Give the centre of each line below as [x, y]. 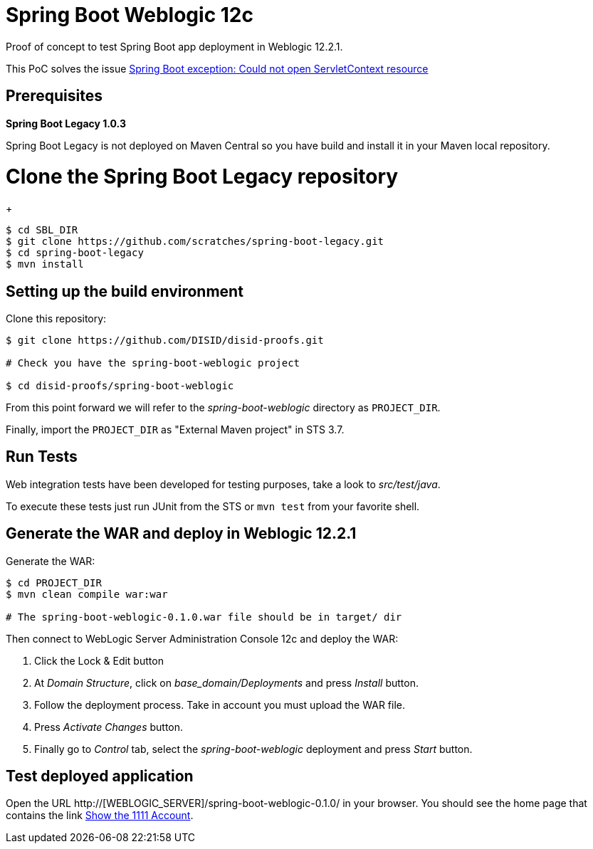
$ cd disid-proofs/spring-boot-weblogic [120, 385]
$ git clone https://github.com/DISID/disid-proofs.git [165, 340]
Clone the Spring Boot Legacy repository [202, 177]
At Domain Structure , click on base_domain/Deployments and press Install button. [226, 682]
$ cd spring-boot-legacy [75, 253]
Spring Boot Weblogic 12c [130, 15]
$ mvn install [45, 264]
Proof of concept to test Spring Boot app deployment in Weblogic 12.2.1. [174, 46]
